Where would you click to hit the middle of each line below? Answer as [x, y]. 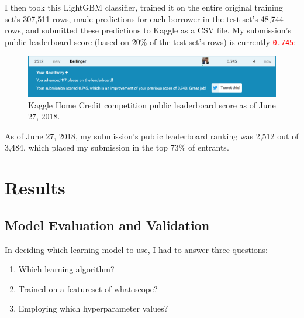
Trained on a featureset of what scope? [88, 288]
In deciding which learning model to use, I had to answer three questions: [136, 249]
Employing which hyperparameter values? [93, 308]
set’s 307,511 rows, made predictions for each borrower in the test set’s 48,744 [144, 18]
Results [35, 188]
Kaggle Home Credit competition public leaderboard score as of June [152, 105]
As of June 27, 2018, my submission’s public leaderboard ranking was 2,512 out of [152, 136]
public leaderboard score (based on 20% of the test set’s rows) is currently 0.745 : [151, 41]
